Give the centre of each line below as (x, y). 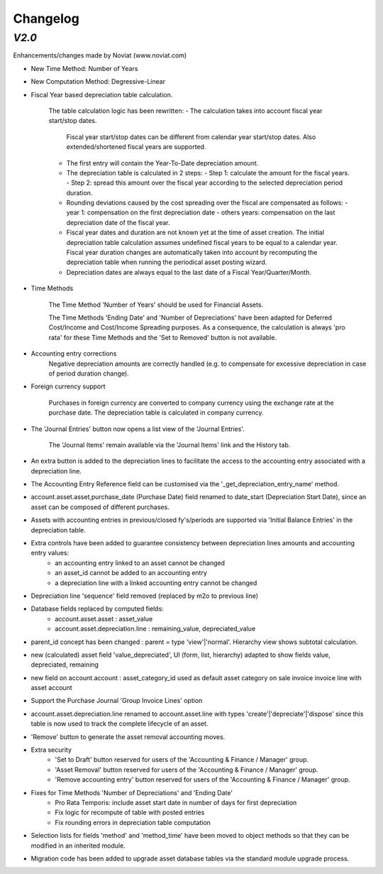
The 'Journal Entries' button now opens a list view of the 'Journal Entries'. (138, 429)
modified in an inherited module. (78, 846)
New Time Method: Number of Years (84, 68)
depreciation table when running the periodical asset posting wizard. (167, 262)
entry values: (50, 553)
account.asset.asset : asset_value (104, 618)
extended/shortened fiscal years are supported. (136, 147)
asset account (51, 688)
